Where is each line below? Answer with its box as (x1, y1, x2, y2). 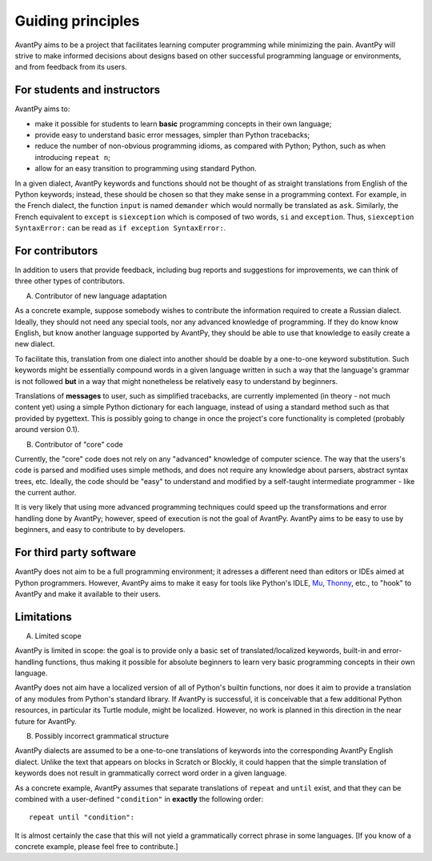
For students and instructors (14, 83, 161, 97)
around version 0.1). (14, 425, 80, 435)
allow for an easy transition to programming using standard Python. (34, 164, 258, 174)
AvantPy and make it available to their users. (14, 589, 162, 599)
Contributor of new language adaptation (34, 290, 167, 300)
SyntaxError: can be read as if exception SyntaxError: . (14, 223, 226, 233)
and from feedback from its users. (14, 62, 127, 72)
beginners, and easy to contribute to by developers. (14, 525, 186, 535)
